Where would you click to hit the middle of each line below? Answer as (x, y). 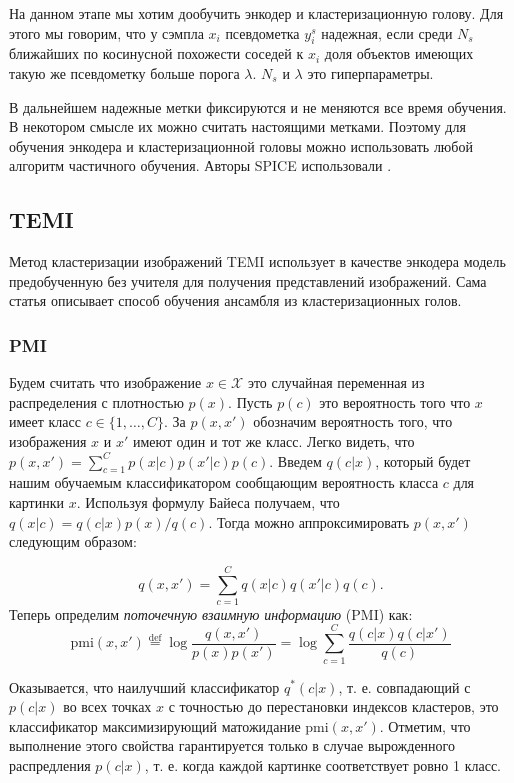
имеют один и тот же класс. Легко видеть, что (273, 440)
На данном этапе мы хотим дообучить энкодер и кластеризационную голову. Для (256, 13)
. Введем (295, 460)
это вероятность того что (395, 401)
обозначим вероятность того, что (353, 421)
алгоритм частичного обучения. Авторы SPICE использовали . (200, 165)
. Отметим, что (425, 725)
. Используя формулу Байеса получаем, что (208, 501)
